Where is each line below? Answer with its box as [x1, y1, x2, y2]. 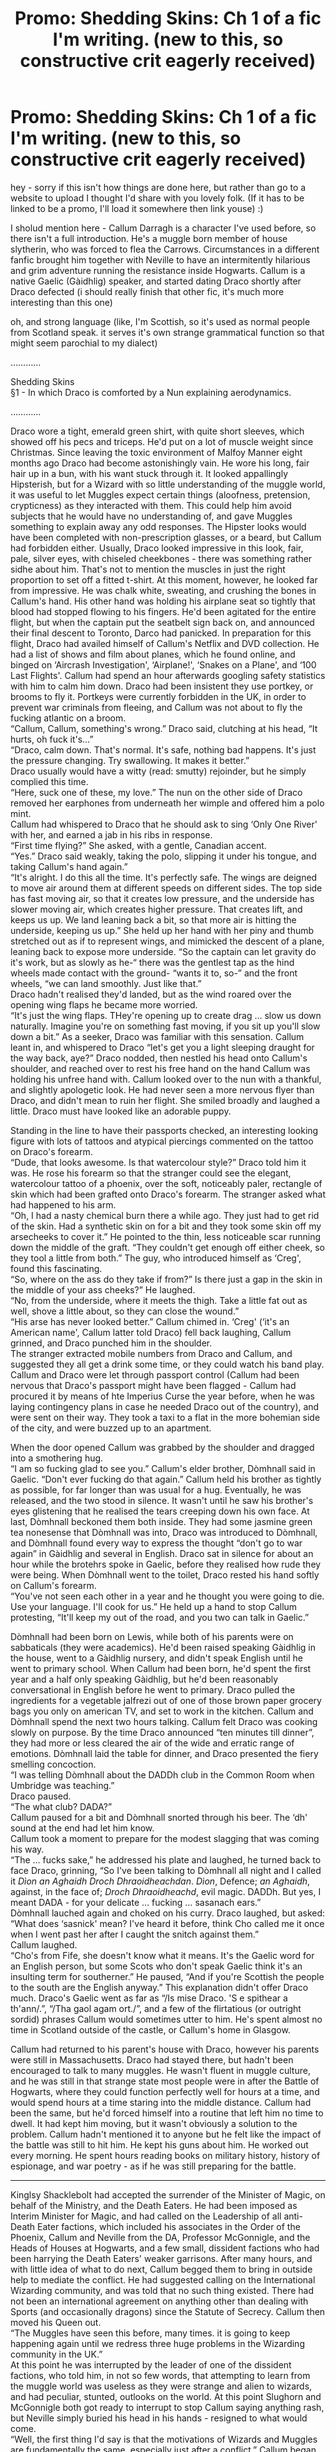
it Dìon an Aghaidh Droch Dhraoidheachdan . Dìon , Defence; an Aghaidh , [10, 1875, 311, 1887]
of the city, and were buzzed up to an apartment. [10, 1422, 212, 1434]
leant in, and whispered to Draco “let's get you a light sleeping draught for [10, 1041, 315, 1053]
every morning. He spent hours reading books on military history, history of [10, 2149, 321, 2161]
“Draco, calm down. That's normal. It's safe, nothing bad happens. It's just [10, 743, 317, 756]
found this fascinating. [10, 1262, 103, 1274]
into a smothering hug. [10, 1452, 104, 1464]
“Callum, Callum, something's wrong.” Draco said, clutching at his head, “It [10, 722, 318, 734]
